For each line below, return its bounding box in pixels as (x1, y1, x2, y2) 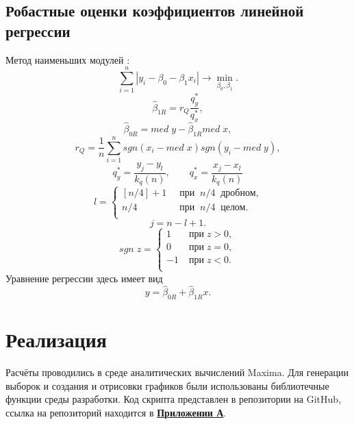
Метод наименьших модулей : (5, 52, 130, 66)
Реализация (5, 325, 107, 353)
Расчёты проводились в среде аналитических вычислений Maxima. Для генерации (5, 365, 349, 379)
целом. (220, 202, 249, 212)
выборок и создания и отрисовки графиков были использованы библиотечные (5, 378, 329, 392)
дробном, (220, 188, 259, 198)
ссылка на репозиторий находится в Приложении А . (5, 406, 227, 420)
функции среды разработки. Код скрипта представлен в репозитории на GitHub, (5, 392, 342, 406)
